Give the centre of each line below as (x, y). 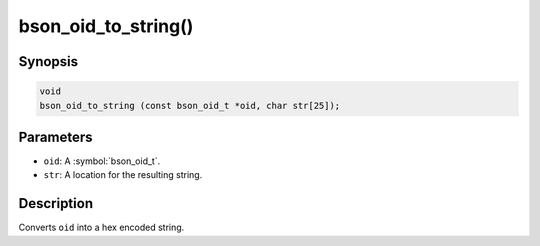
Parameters (55, 136)
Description (56, 203)
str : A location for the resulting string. (123, 175)
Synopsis (48, 61)
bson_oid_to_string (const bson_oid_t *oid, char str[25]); (190, 105)
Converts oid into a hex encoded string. (101, 227)
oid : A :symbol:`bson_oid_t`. (102, 161)
